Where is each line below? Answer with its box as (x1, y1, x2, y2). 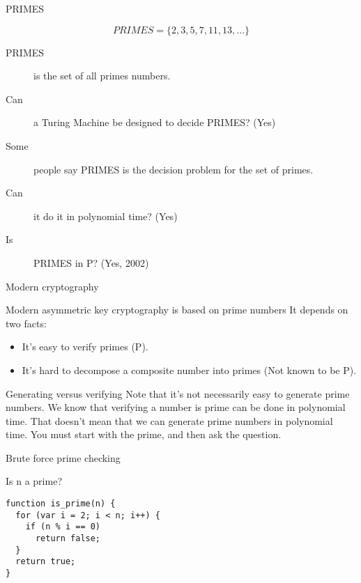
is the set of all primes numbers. (33, 68, 171, 83)
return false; (35, 534, 101, 544)
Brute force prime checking (6, 450, 121, 465)
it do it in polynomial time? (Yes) (33, 208, 178, 223)
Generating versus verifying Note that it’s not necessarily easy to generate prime (6, 386, 350, 401)
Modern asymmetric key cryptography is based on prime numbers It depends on (6, 302, 348, 317)
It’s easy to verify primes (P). (22, 339, 148, 354)
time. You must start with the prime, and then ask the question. (6, 427, 282, 442)
